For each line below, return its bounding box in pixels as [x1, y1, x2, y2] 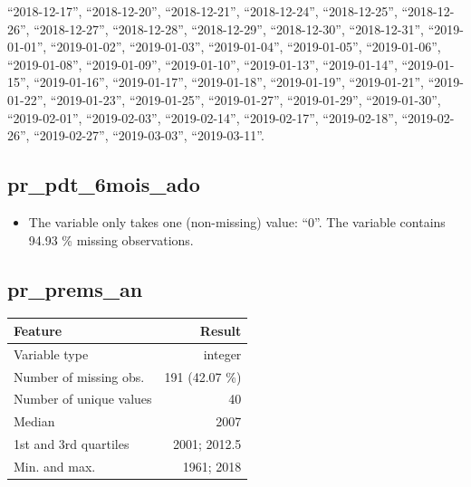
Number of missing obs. [14, 367, 145, 386]
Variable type [14, 344, 89, 363]
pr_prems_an [7, 274, 143, 302]
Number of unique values [14, 389, 152, 408]
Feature [14, 320, 62, 339]
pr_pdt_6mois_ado [7, 170, 200, 198]
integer [203, 344, 242, 363]
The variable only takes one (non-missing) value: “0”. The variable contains [28, 212, 446, 231]
